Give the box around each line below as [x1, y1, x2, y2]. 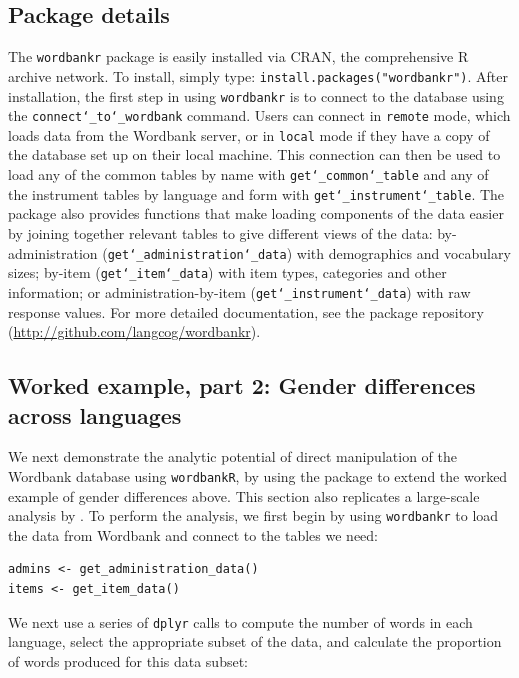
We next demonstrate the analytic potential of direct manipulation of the [8, 446, 457, 467]
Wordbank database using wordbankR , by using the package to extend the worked [8, 465, 508, 486]
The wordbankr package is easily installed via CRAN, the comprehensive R [8, 46, 469, 67]
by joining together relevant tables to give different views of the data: [8, 222, 433, 243]
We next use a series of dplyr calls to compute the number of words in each [8, 611, 473, 632]
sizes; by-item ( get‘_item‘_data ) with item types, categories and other [8, 262, 447, 283]
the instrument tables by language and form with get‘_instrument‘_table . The [8, 183, 505, 204]
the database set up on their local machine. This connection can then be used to [8, 144, 501, 165]
